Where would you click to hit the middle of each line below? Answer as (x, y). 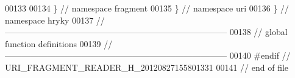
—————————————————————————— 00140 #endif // (148, 55)
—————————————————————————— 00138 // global (146, 32)
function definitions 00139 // (59, 43)
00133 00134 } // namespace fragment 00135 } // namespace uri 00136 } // (147, 8)
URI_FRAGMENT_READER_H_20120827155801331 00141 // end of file (147, 67)
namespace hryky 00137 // (55, 20)
